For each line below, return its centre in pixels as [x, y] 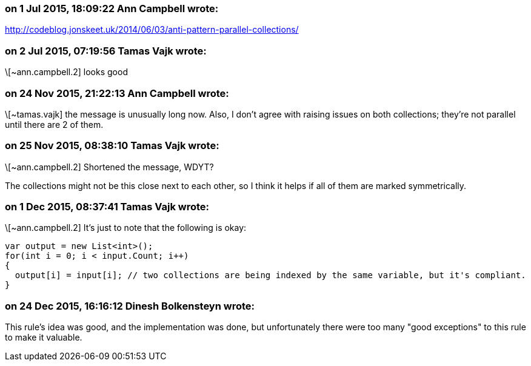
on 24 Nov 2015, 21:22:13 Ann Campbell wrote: [117, 93]
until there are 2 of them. [54, 124]
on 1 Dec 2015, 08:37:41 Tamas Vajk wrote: [107, 207]
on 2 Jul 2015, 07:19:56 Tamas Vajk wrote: [106, 51]
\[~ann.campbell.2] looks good [66, 72]
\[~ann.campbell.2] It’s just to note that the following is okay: [126, 228]
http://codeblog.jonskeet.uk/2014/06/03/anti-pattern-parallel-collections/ [152, 30]
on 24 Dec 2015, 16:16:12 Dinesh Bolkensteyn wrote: [130, 306]
